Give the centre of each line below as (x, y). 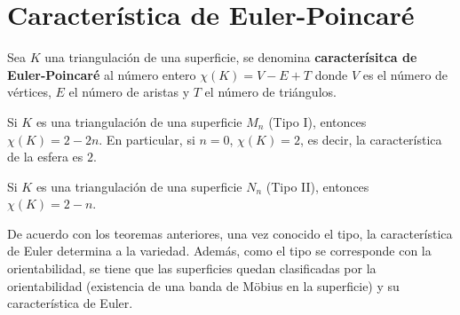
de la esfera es (45, 157)
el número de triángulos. (270, 92)
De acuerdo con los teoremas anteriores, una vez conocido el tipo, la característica (230, 233)
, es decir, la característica (371, 139)
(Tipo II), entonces (317, 186)
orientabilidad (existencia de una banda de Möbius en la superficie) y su (203, 285)
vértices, (29, 92)
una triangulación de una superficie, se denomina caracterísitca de (231, 57)
